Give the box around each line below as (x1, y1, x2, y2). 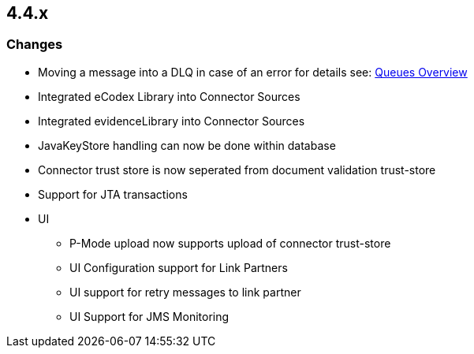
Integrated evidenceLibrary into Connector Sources (38, 114, 305, 128)
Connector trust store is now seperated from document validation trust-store (38, 162, 436, 177)
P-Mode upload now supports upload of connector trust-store (69, 236, 391, 250)
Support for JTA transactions (38, 187, 188, 201)
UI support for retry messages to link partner (69, 285, 301, 299)
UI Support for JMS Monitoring (69, 309, 230, 323)
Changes (6, 36, 63, 53)
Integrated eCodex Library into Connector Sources (38, 89, 300, 103)
